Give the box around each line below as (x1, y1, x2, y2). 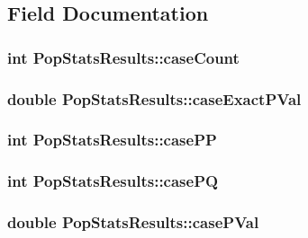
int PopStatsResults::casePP (7, 128, 217, 151)
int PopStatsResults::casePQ (7, 170, 219, 192)
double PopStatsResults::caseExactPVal (7, 87, 302, 110)
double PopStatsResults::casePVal (7, 211, 259, 234)
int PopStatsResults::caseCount (7, 46, 240, 68)
